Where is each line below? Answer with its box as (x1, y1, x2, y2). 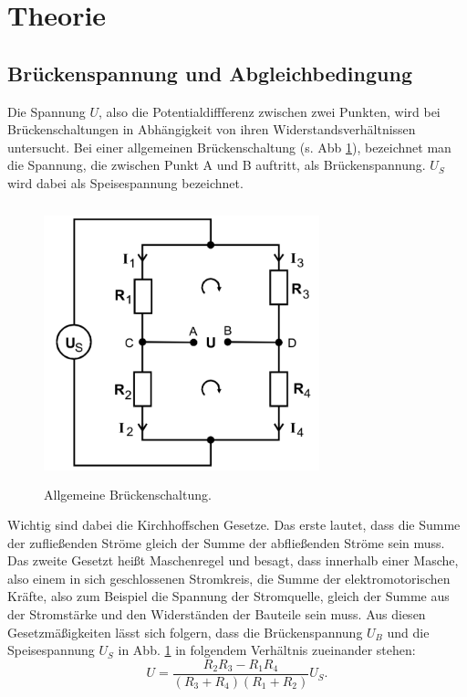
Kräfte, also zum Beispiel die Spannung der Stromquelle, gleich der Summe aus (7, 586, 450, 606)
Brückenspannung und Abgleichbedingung (7, 58, 412, 87)
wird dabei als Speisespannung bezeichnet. (7, 173, 244, 192)
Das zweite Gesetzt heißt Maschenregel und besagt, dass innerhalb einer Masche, (7, 551, 459, 570)
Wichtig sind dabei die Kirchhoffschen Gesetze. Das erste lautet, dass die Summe (7, 515, 461, 534)
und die (387, 622, 430, 641)
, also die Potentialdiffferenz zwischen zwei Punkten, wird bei (99, 101, 441, 121)
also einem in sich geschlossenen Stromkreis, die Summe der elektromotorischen (7, 568, 451, 587)
